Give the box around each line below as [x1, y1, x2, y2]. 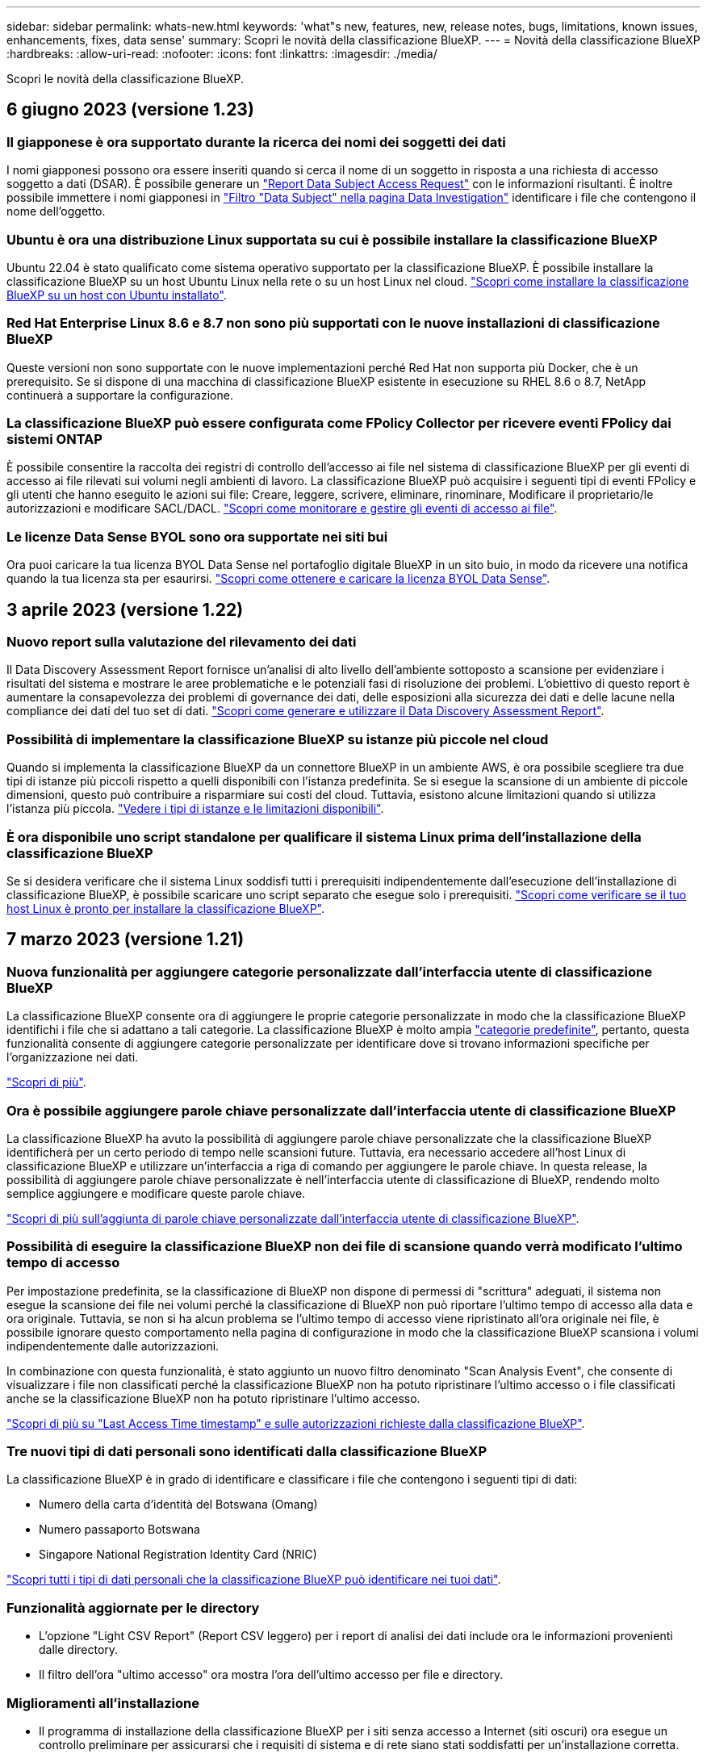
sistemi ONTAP [6, 431, 102, 448]
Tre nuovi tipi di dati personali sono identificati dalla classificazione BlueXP [6, 1443, 487, 1460]
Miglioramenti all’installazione [6, 1694, 199, 1711]
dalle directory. [39, 1643, 119, 1657]
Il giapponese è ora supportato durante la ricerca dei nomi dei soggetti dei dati [6, 133, 506, 150]
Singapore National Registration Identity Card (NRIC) [39, 1547, 317, 1562]
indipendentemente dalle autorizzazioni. [6, 1338, 220, 1353]
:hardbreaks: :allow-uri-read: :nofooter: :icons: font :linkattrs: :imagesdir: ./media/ [6, 47, 437, 61]
